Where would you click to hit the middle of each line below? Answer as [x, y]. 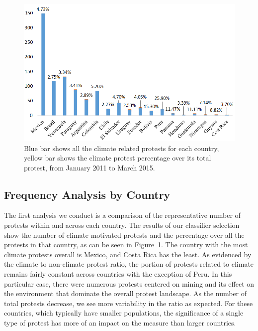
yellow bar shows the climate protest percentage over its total [118, 158]
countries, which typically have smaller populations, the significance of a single [124, 313]
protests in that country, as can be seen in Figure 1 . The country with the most [126, 245]
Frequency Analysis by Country [87, 194]
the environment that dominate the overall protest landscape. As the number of [126, 293]
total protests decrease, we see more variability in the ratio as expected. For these [129, 303]
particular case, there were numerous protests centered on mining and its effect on [129, 283]
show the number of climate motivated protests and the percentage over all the [124, 235]
